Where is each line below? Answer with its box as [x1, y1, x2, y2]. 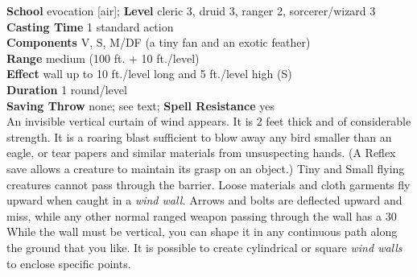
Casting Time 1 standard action [6, 18, 174, 35]
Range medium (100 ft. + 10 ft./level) [6, 49, 200, 66]
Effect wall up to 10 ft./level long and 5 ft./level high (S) [6, 65, 292, 82]
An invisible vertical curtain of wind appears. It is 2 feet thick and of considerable [6, 113, 411, 130]
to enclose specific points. [6, 254, 131, 271]
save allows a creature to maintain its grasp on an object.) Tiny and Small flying [6, 159, 405, 176]
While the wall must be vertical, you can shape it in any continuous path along [6, 223, 398, 240]
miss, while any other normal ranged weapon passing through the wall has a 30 [6, 207, 397, 224]
